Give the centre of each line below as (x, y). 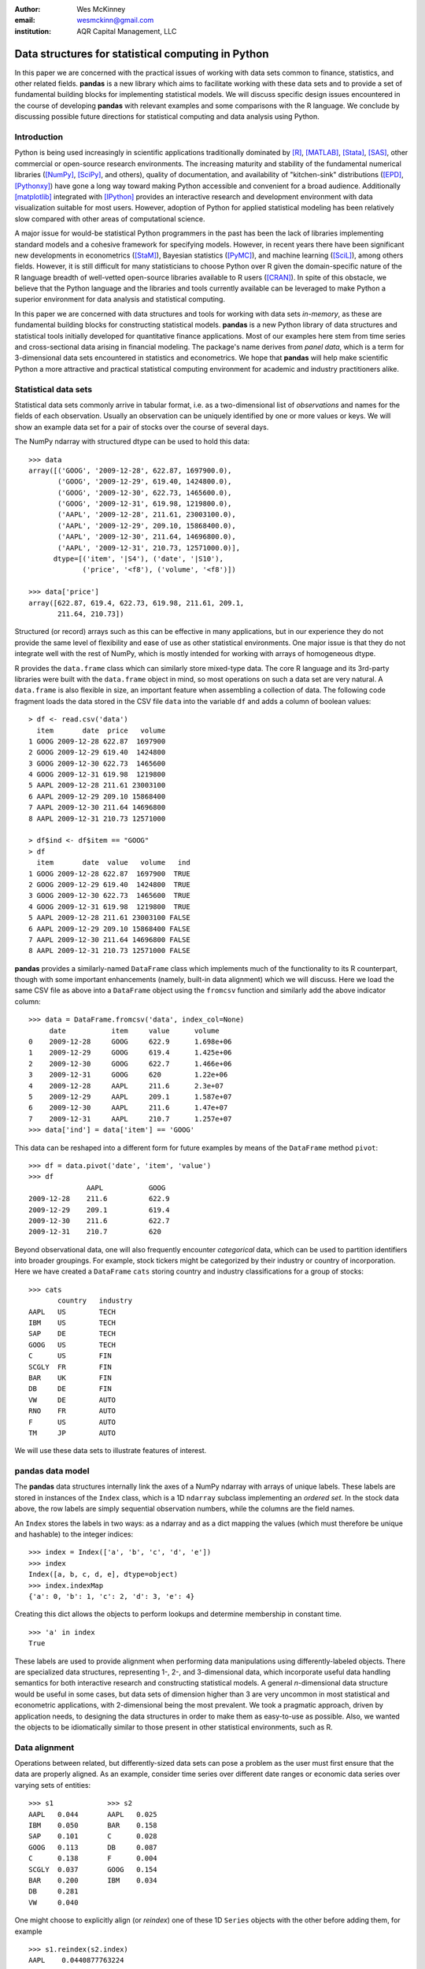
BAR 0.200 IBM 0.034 (93, 1880)
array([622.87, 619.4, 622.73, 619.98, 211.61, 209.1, (137, 603)
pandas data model (52, 1471)
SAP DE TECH (72, 1334)
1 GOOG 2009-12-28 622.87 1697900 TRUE (109, 873)
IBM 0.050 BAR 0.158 (93, 1825)
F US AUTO (72, 1422)
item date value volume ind (113, 863)
